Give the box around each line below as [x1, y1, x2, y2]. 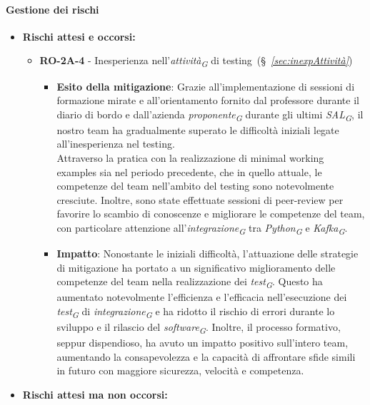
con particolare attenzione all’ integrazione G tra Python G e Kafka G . [56, 220, 348, 237]
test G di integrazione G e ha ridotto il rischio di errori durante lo [56, 304, 335, 320]
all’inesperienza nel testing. [56, 136, 175, 151]
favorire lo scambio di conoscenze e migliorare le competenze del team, [56, 206, 365, 221]
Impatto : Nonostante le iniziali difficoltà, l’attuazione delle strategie [56, 246, 359, 261]
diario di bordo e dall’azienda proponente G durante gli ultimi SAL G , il [56, 106, 364, 123]
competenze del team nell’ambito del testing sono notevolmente [56, 178, 334, 193]
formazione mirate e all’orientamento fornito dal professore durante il [56, 93, 359, 108]
